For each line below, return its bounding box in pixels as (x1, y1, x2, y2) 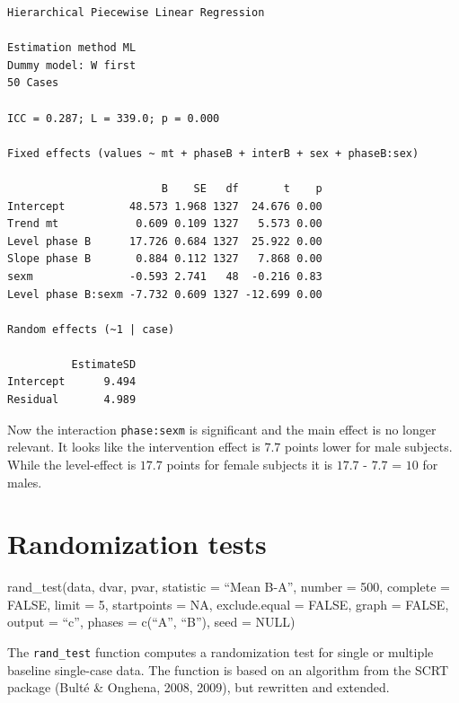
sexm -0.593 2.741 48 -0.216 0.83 (7, 269, 322, 283)
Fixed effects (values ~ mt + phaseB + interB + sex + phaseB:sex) (7, 146, 419, 160)
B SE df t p (161, 181, 322, 195)
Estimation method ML (7, 41, 137, 55)
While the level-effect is (7, 454, 137, 473)
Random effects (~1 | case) (7, 322, 175, 336)
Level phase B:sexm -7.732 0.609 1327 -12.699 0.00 (7, 287, 322, 301)
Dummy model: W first (7, 58, 137, 72)
